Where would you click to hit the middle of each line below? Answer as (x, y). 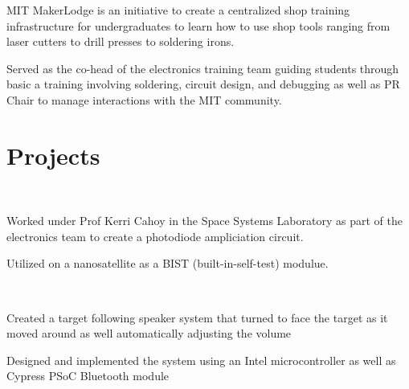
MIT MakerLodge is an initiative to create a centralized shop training (178, 10)
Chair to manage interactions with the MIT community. (144, 99)
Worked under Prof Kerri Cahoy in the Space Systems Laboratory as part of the (204, 221)
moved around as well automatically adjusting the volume (149, 333)
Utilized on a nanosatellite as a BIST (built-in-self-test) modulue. (168, 263)
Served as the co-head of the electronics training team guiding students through (203, 68)
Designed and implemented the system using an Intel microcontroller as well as (201, 360)
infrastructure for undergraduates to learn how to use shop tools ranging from (198, 25)
